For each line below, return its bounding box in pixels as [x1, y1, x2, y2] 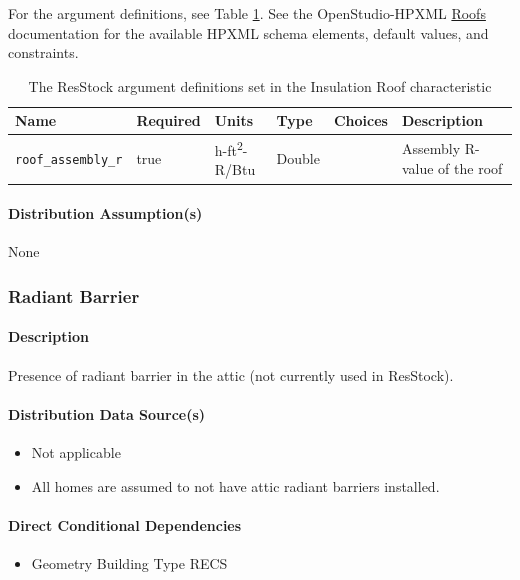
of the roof [438, 157, 503, 178]
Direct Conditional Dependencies [8, 514, 242, 535]
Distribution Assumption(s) [8, 203, 203, 224]
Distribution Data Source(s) [8, 403, 206, 424]
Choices [333, 110, 388, 131]
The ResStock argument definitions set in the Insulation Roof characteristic [28, 75, 492, 96]
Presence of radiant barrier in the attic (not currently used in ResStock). [8, 364, 454, 385]
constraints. [8, 42, 79, 63]
